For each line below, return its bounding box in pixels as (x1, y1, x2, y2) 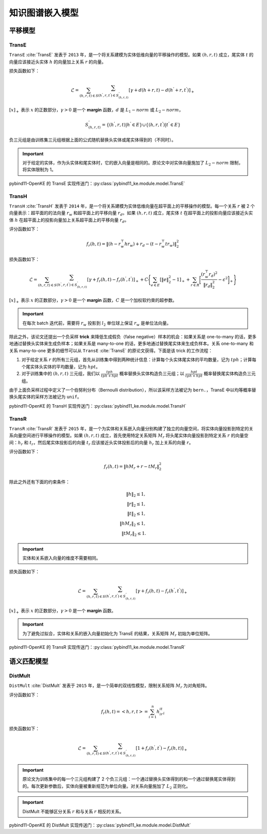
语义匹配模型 (9, 657, 48, 666)
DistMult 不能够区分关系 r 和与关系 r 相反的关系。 (22, 808, 124, 814)
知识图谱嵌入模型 (9, 7, 79, 18)
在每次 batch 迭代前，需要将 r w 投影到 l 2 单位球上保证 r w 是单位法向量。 (22, 320, 172, 327)
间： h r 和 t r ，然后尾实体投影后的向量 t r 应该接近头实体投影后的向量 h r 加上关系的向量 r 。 (9, 439, 194, 447)
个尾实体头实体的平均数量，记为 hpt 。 (21, 364, 100, 369)
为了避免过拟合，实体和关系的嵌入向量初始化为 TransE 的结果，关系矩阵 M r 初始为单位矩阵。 (22, 630, 213, 637)
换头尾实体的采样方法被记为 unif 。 (9, 394, 82, 400)
